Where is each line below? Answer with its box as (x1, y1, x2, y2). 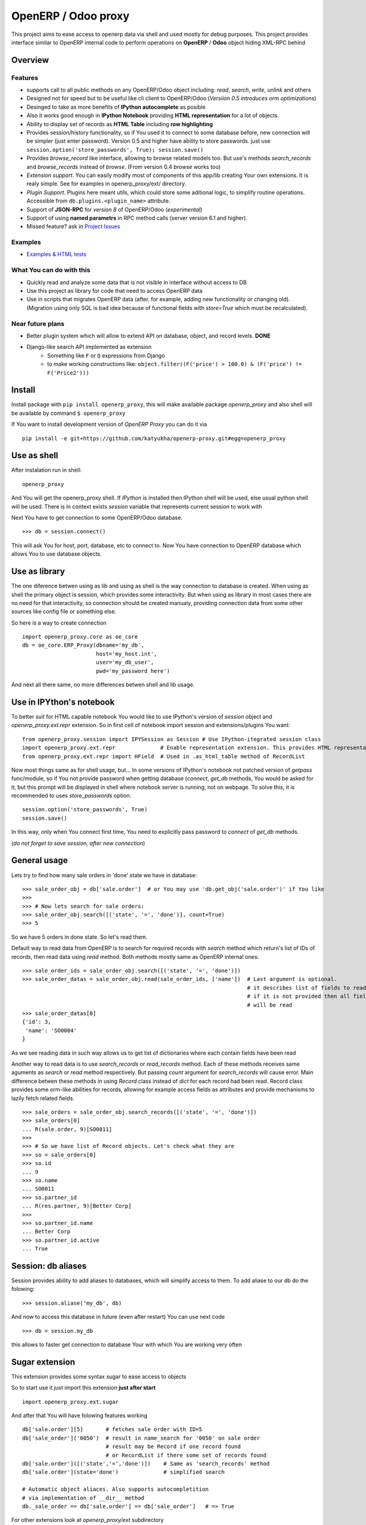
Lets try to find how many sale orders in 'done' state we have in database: (11, 871, 198, 878)
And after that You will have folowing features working (11, 1412, 148, 1419)
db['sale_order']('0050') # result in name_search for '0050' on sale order (22, 1434, 260, 1441)
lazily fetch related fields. (11, 1094, 74, 1102)
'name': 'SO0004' (25, 1027, 77, 1034)
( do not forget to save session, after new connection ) (11, 839, 146, 847)
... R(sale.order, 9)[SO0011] (22, 1125, 113, 1133)
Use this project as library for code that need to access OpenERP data (26, 287, 203, 295)
